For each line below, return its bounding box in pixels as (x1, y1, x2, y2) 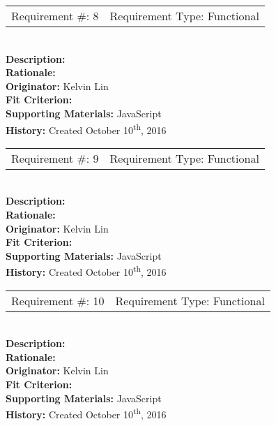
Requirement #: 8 (11, 8, 99, 24)
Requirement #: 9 (11, 149, 99, 166)
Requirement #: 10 (11, 292, 105, 309)
